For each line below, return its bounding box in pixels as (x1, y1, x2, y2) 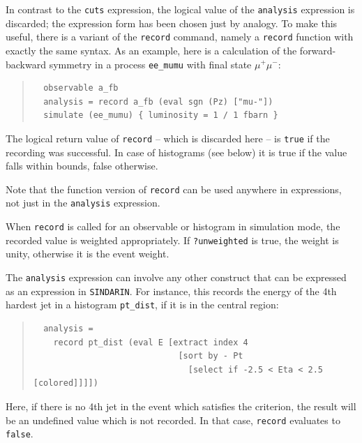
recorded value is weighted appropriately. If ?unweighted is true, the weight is (6, 232, 339, 247)
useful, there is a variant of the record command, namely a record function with (6, 29, 354, 44)
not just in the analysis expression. (6, 195, 160, 210)
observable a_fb (43, 83, 119, 93)
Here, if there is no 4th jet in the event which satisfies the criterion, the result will (6, 398, 356, 413)
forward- (299, 43, 336, 57)
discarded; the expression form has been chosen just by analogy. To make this (6, 15, 338, 30)
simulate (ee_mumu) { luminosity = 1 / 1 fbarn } (43, 110, 278, 121)
